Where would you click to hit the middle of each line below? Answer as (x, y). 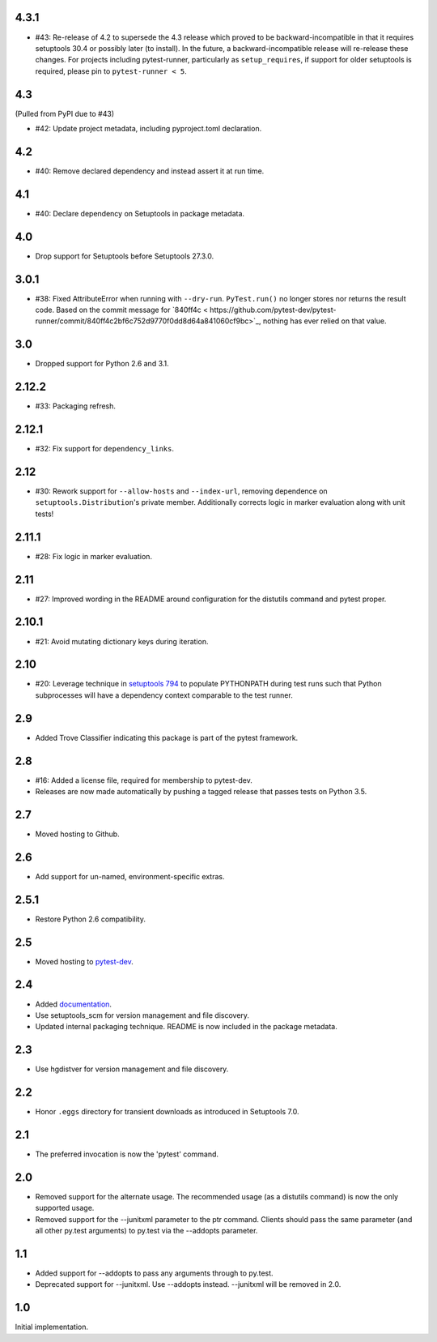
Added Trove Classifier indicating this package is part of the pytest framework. (167, 737)
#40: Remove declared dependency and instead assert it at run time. (150, 171)
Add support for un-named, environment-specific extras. (130, 876)
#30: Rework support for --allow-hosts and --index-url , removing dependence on (181, 491)
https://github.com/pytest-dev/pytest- (273, 310)
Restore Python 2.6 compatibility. (90, 919)
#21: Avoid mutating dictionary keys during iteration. (122, 641)
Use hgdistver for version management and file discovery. (132, 1069)
